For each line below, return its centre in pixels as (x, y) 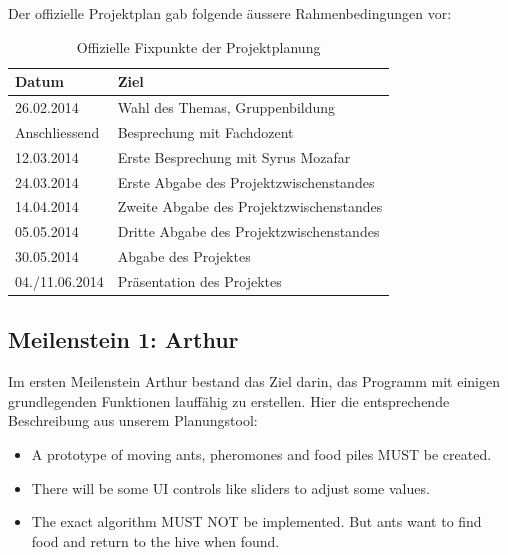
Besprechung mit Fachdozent (205, 131)
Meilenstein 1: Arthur (123, 339)
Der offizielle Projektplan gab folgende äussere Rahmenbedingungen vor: (230, 13)
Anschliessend (57, 131)
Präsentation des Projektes (199, 280)
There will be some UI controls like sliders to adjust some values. (230, 487)
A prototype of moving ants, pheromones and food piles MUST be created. (261, 454)
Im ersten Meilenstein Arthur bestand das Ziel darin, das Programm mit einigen (254, 381)
